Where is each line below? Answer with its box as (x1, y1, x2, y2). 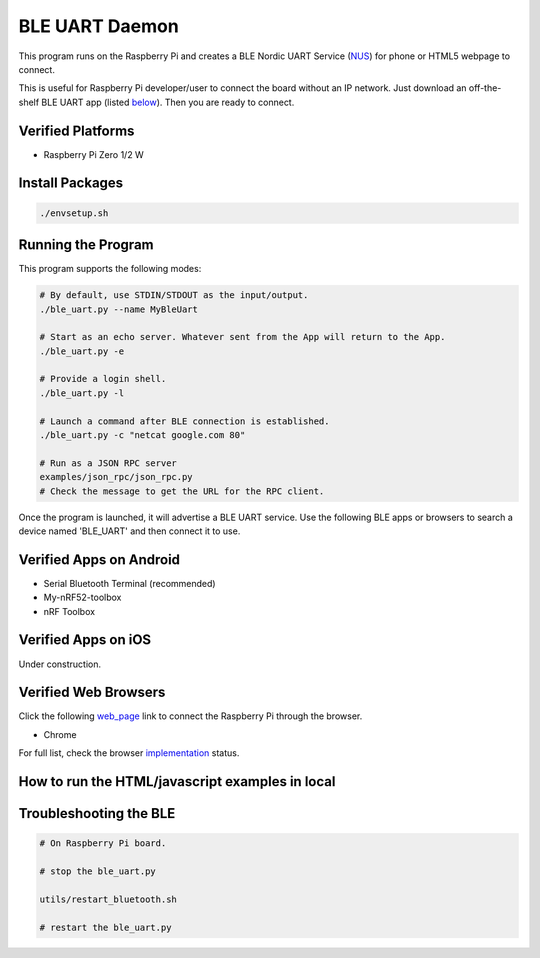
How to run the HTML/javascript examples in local (18, 773, 336, 790)
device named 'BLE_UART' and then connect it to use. (18, 525, 241, 537)
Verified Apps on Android (18, 551, 180, 568)
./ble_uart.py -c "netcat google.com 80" (39, 430, 246, 441)
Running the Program (18, 236, 154, 254)
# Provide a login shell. (39, 373, 167, 385)
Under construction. (18, 658, 102, 670)
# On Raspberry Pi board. (39, 838, 167, 849)
